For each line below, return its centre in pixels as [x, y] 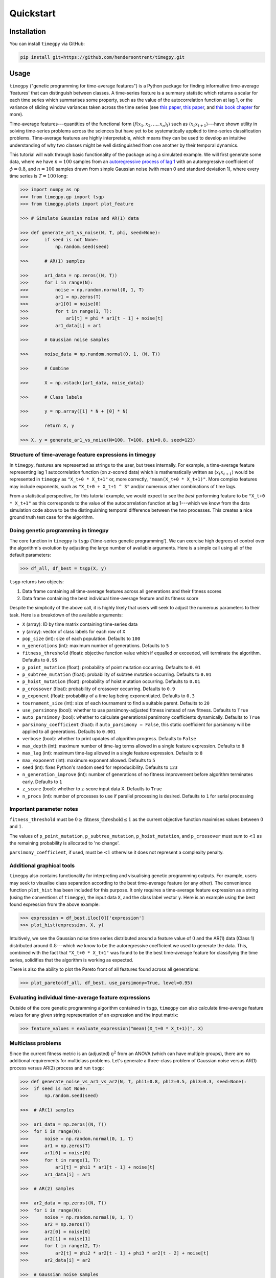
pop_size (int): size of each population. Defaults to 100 [81, 638]
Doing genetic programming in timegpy [59, 531]
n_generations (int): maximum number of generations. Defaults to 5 [96, 646]
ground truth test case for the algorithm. [52, 517]
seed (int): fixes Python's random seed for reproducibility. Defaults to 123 [100, 767]
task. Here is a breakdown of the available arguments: [66, 615]
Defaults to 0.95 [40, 660]
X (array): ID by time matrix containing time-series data [80, 624]
